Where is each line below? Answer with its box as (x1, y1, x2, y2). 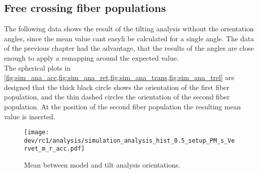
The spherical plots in (4, 62, 71, 73)
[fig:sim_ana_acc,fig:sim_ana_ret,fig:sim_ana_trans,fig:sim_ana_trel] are (4, 72, 235, 83)
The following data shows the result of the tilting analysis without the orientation (4, 23, 254, 34)
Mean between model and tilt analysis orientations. (24, 160, 181, 170)
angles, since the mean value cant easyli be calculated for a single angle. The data (4, 33, 254, 43)
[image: (24, 129, 49, 136)
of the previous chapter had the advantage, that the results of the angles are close (4, 43, 254, 53)
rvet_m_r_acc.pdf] (24, 145, 85, 153)
